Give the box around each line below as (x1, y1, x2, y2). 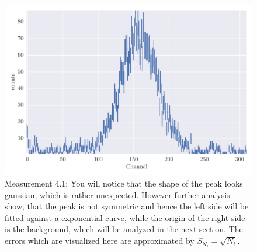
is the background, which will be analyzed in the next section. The (5, 223, 243, 235)
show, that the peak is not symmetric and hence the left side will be (5, 200, 249, 212)
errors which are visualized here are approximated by (5, 234, 195, 247)
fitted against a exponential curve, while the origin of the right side (5, 211, 245, 223)
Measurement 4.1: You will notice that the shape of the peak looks (5, 177, 243, 189)
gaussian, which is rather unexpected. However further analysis (5, 188, 230, 201)
